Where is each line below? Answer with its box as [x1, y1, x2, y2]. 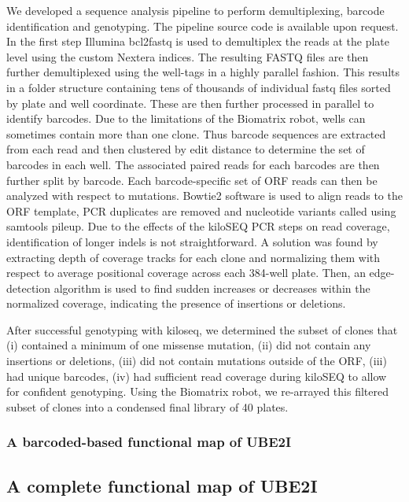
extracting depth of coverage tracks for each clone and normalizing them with [6, 249, 381, 265]
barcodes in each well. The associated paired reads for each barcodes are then [6, 156, 380, 172]
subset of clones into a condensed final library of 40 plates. [6, 398, 289, 415]
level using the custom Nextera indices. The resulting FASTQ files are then [6, 48, 369, 65]
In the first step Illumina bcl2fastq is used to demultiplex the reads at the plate [6, 33, 390, 50]
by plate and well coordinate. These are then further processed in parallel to [6, 94, 374, 111]
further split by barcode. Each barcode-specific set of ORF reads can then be [6, 172, 378, 188]
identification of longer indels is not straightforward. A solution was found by [6, 233, 378, 249]
